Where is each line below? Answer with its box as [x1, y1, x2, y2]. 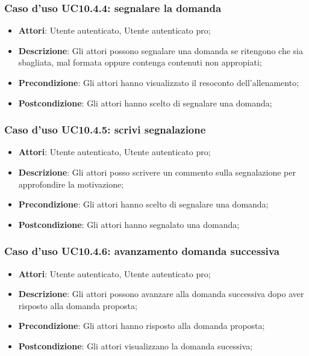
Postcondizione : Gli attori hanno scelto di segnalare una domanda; [18, 96, 272, 109]
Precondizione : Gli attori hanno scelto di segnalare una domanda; [18, 198, 269, 210]
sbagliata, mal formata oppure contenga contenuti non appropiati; [18, 56, 262, 69]
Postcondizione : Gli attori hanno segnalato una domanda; [18, 218, 240, 230]
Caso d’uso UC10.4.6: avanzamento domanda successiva [4, 244, 279, 259]
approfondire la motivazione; [18, 177, 124, 190]
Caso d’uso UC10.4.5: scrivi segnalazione [4, 122, 206, 137]
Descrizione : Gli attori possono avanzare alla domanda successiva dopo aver [18, 287, 304, 300]
